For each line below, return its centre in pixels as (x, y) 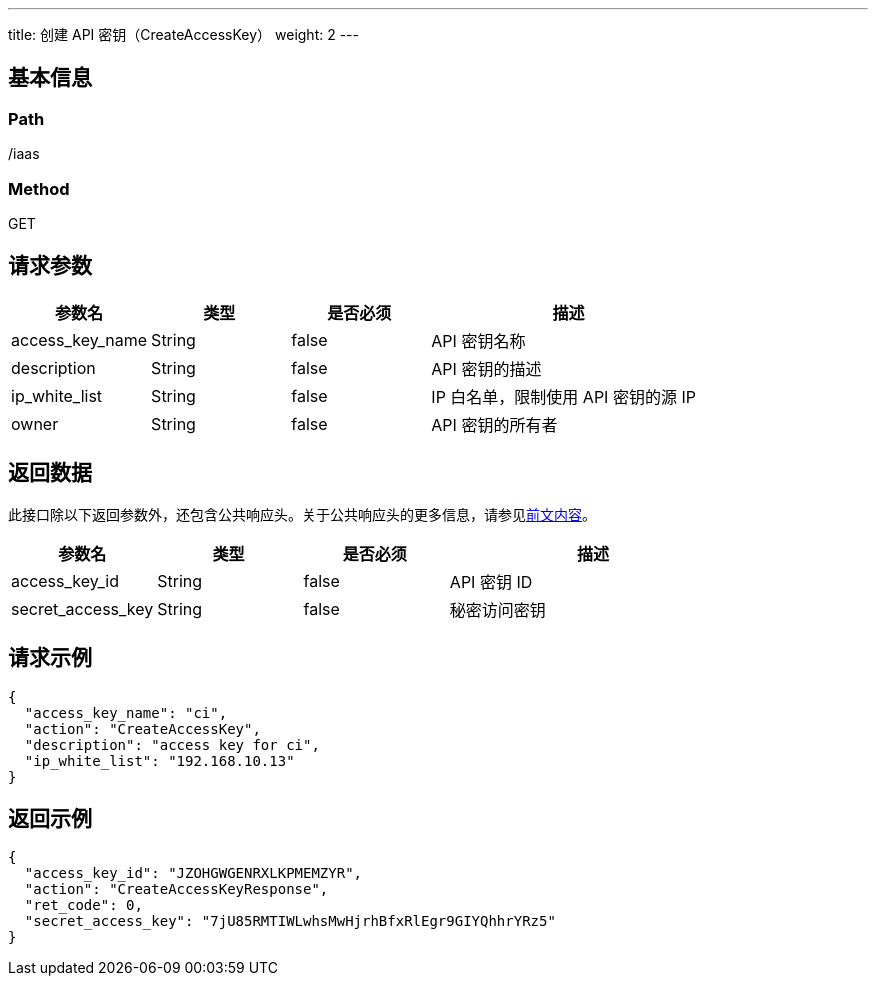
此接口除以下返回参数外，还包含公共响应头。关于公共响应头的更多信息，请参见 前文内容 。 (302, 514)
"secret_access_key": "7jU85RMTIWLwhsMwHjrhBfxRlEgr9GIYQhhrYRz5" (290, 921)
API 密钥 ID (491, 581)
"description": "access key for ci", (172, 744)
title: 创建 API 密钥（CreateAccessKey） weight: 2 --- (183, 34)
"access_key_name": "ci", (126, 712)
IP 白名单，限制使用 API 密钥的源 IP (563, 396)
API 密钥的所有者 (494, 424)
